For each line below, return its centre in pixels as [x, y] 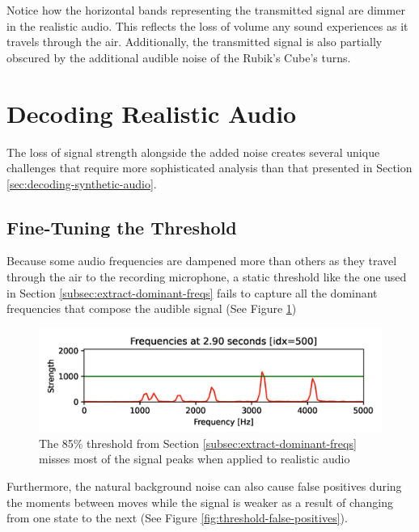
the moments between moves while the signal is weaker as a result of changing [200, 502]
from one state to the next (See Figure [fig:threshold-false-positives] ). [177, 518]
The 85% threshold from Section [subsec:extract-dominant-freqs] [198, 443]
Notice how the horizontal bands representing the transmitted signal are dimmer [206, 10]
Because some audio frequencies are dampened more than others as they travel [202, 261]
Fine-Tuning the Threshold [122, 227]
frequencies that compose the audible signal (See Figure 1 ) [152, 308]
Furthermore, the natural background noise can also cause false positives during [204, 486]
